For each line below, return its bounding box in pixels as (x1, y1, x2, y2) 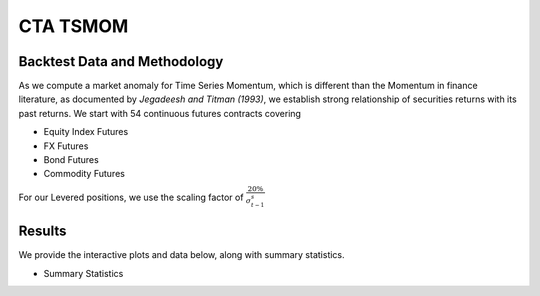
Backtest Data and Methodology (18, 53, 224, 70)
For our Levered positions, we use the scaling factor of (18, 191, 244, 203)
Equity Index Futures (43, 126, 129, 138)
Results (18, 223, 67, 240)
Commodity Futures (43, 168, 125, 180)
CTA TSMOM (18, 15, 129, 37)
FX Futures (43, 140, 89, 152)
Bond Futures (43, 154, 99, 166)
